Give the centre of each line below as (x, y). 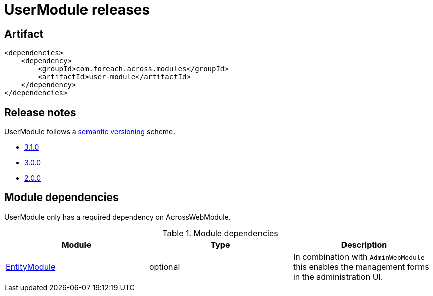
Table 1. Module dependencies (220, 233)
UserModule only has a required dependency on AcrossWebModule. (117, 217)
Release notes (40, 112)
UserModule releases (77, 10)
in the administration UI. (338, 277)
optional (164, 267)
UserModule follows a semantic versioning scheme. (90, 132)
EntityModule (31, 267)
